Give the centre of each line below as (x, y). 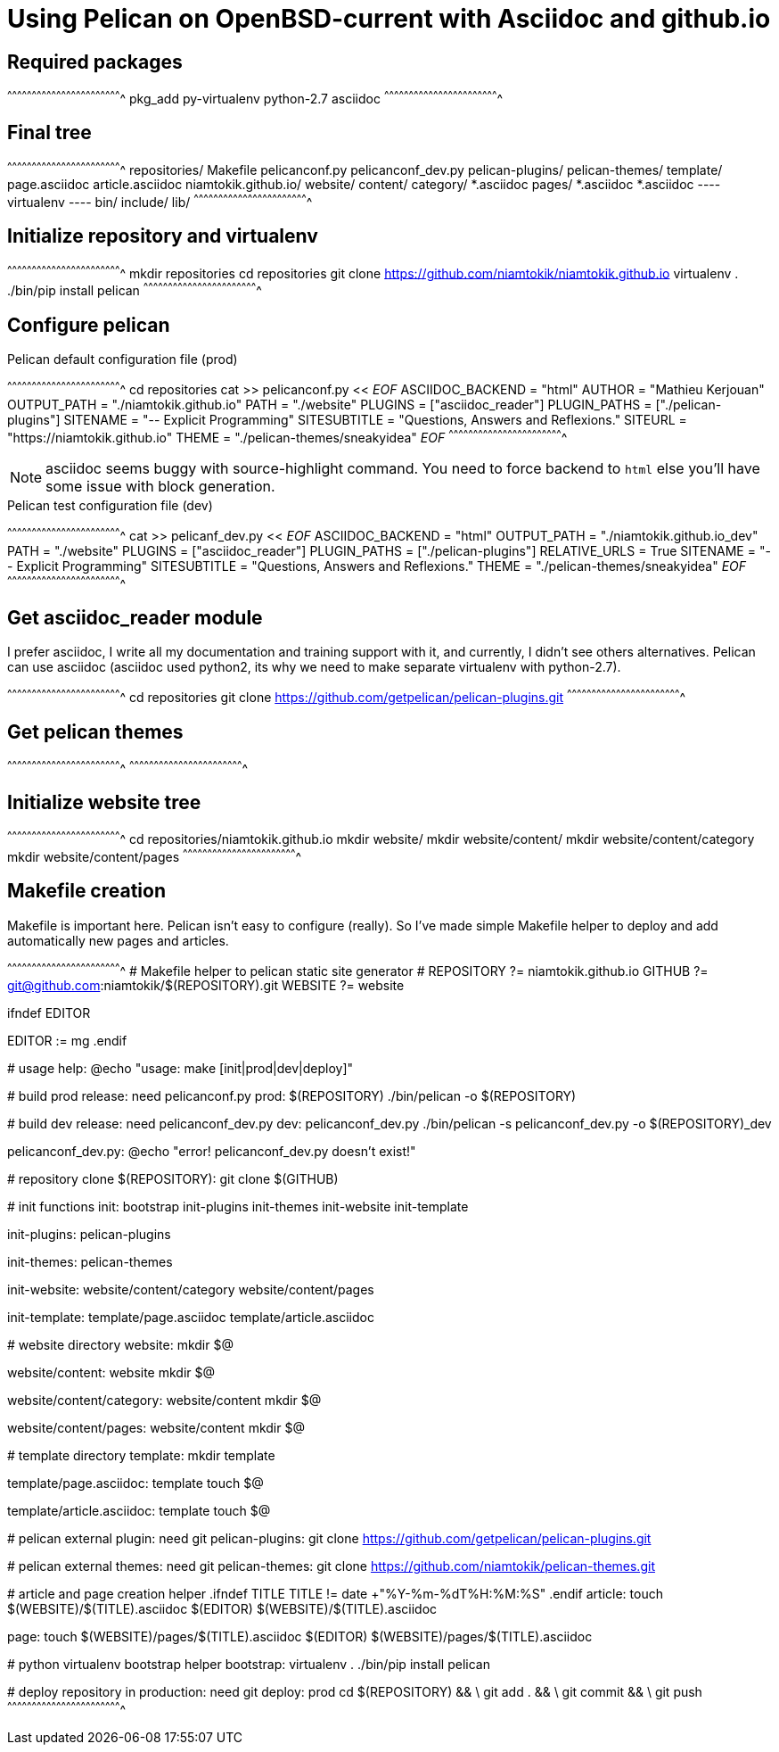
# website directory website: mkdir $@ (120, 1345)
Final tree (49, 133)
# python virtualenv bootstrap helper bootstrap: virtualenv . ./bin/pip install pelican (249, 1665)
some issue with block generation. (160, 487)
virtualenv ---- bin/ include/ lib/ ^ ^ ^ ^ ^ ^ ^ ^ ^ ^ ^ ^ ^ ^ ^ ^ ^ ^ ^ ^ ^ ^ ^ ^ (160, 201)
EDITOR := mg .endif (67, 1041)
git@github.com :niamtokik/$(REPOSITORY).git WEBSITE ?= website (206, 986)
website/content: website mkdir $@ (111, 1373)
